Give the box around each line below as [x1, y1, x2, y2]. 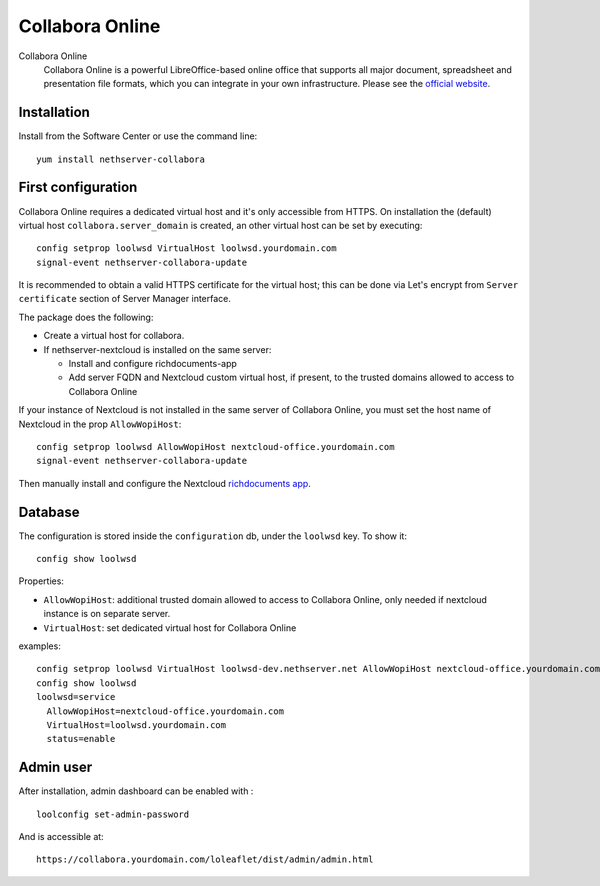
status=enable [46, 733, 116, 745]
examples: [18, 640, 62, 652]
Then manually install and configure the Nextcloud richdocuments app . [18, 477, 312, 489]
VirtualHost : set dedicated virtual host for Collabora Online [43, 621, 297, 634]
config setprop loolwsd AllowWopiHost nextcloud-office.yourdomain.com [36, 441, 395, 452]
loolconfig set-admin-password [36, 808, 190, 820]
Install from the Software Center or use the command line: [18, 130, 258, 142]
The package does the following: [18, 311, 154, 323]
